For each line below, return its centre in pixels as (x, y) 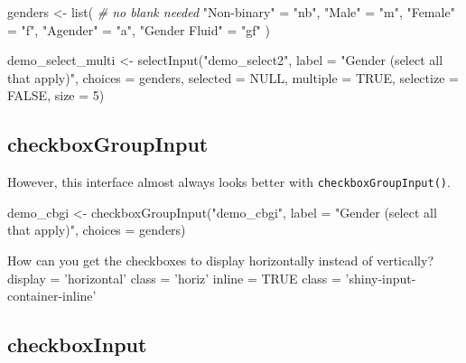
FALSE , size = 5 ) (56, 95)
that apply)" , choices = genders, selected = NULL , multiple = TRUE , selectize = (233, 77)
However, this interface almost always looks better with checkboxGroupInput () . (229, 182)
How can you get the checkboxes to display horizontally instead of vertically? (221, 261)
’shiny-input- (381, 278)
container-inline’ (52, 296)
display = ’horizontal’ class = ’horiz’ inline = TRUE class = (174, 278)
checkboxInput (77, 344)
